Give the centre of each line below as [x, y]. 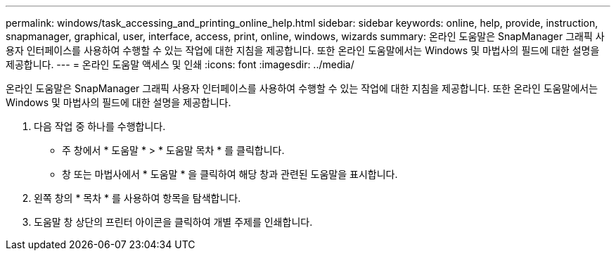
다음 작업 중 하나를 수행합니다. [100, 126]
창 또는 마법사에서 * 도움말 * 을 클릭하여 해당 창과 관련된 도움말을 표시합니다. [230, 174]
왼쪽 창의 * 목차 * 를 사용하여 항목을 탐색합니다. [137, 198]
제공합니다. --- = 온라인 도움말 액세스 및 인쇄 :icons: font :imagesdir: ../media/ [180, 64]
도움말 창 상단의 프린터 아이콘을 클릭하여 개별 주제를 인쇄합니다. [173, 222]
